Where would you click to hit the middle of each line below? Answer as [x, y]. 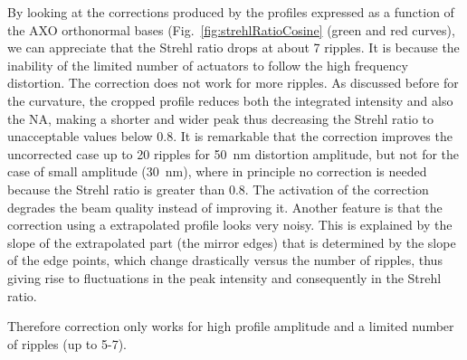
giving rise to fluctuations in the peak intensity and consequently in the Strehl [224, 277]
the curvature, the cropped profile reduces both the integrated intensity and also [230, 100]
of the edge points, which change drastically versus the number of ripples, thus [225, 260]
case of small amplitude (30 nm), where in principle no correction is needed [217, 171]
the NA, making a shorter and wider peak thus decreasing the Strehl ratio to [221, 118]
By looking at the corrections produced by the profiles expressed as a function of [231, 12]
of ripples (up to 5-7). [67, 343]
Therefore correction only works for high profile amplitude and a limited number [231, 326]
